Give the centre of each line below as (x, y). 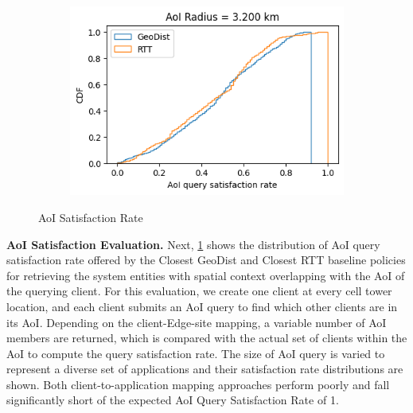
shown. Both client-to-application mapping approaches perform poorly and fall (198, 384)
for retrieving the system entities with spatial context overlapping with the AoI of (206, 275)
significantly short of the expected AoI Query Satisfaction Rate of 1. (173, 400)
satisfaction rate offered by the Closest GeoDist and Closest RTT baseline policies (206, 260)
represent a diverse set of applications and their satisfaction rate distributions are (205, 369)
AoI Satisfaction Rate (91, 217)
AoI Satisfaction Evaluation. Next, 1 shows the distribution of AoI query (193, 244)
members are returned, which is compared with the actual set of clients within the (207, 338)
